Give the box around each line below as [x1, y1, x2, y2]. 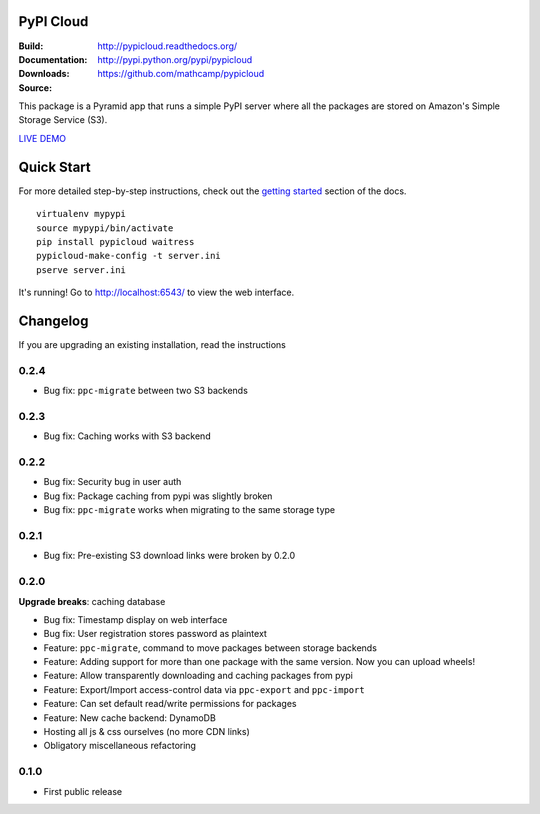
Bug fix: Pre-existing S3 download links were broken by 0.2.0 [43, 550, 296, 562]
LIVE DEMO [18, 132, 67, 144]
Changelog [18, 312, 89, 329]
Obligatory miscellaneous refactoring [43, 740, 197, 752]
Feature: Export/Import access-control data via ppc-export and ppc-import [43, 683, 365, 695]
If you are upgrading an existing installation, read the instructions [18, 339, 287, 351]
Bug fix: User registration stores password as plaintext [43, 628, 267, 640]
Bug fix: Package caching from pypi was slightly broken [43, 490, 273, 502]
